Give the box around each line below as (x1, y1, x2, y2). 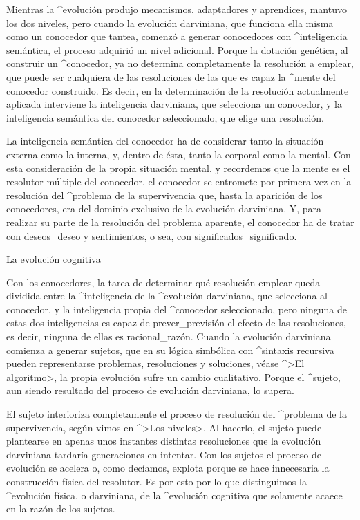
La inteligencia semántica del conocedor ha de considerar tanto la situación (6, 133, 324, 148)
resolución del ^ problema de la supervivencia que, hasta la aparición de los (6, 187, 323, 202)
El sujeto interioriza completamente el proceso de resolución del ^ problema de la (6, 407, 347, 421)
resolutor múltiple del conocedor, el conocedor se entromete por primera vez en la (6, 174, 352, 189)
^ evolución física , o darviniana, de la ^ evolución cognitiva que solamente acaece (6, 488, 343, 502)
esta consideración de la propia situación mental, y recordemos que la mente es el (6, 160, 350, 175)
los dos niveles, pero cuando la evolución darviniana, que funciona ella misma (6, 15, 334, 30)
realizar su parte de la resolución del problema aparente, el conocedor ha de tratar (6, 214, 354, 229)
